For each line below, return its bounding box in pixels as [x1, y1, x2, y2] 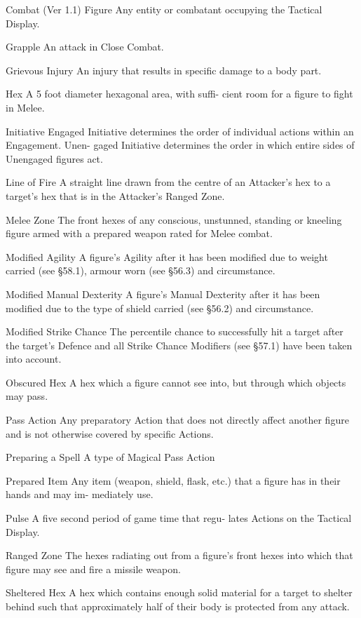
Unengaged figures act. [6, 151, 103, 166]
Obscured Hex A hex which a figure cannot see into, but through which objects [6, 375, 346, 389]
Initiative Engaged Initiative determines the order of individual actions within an [6, 123, 354, 138]
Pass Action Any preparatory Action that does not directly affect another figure [6, 412, 349, 427]
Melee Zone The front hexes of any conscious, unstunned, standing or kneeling [6, 212, 342, 227]
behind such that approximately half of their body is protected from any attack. [6, 599, 350, 613]
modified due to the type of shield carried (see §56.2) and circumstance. [6, 300, 314, 315]
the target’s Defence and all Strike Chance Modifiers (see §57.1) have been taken [6, 337, 353, 352]
